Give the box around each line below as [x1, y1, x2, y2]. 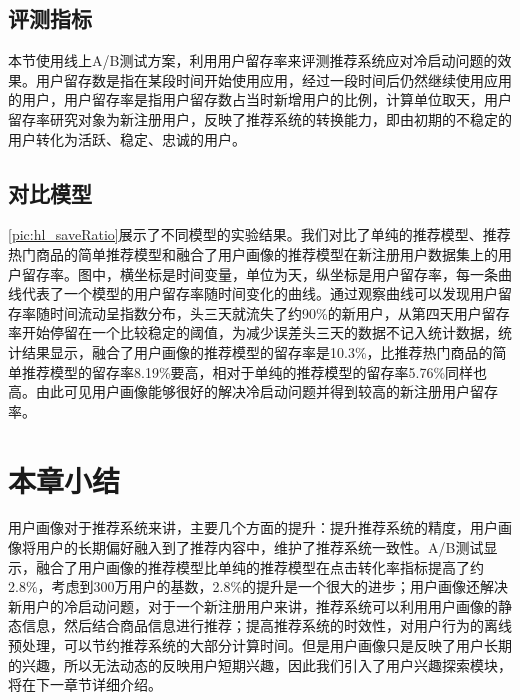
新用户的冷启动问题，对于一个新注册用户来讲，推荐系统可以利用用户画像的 [8, 595, 498, 616]
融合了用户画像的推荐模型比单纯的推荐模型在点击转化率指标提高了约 [35, 556, 484, 577]
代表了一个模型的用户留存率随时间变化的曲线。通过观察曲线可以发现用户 [21, 283, 498, 304]
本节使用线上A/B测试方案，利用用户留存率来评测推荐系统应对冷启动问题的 [8, 50, 498, 71]
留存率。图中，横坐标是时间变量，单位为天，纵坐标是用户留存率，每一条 [21, 263, 498, 284]
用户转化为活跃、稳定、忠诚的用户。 [8, 128, 246, 149]
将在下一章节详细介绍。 [8, 674, 162, 695]
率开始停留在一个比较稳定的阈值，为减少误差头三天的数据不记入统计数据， [8, 322, 498, 343]
